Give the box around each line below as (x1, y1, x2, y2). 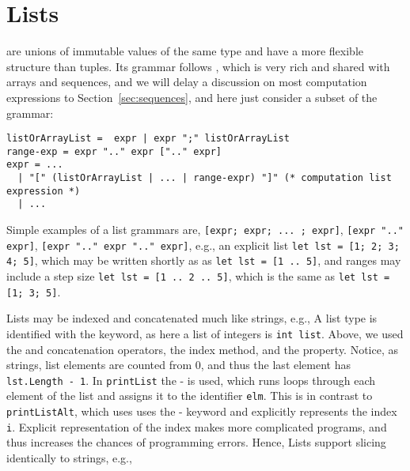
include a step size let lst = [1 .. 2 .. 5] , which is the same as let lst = (6, 268, 390, 284)
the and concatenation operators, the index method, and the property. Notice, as (6, 341, 399, 357)
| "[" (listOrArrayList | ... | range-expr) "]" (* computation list (17, 172, 392, 184)
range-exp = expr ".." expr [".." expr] (6, 145, 222, 157)
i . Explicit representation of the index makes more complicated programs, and (6, 418, 387, 435)
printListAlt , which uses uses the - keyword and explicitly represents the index (6, 403, 397, 420)
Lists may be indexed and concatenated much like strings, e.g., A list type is (6, 310, 378, 326)
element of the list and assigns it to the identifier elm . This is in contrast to (6, 387, 373, 404)
